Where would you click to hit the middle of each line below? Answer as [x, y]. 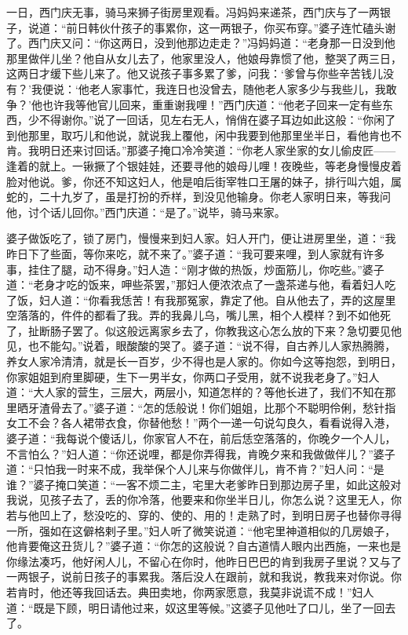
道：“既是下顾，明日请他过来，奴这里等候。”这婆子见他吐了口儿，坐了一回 [196, 607]
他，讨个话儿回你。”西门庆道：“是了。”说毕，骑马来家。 [146, 212]
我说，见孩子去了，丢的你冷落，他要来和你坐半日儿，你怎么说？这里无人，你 [204, 500]
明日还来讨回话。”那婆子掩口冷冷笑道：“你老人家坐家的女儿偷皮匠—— [217, 150]
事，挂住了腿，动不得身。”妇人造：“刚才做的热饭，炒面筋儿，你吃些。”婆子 [195, 269]
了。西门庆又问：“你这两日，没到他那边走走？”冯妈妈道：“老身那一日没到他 [201, 43]
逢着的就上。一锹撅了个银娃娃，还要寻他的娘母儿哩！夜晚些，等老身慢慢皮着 [204, 165]
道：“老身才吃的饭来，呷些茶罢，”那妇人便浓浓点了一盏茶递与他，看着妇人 [196, 285]
